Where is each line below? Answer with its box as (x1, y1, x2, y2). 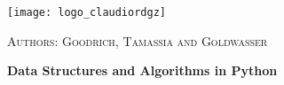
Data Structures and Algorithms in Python (7, 61, 278, 80)
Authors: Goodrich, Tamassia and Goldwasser (7, 31, 268, 50)
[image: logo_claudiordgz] (7, 6, 166, 19)
